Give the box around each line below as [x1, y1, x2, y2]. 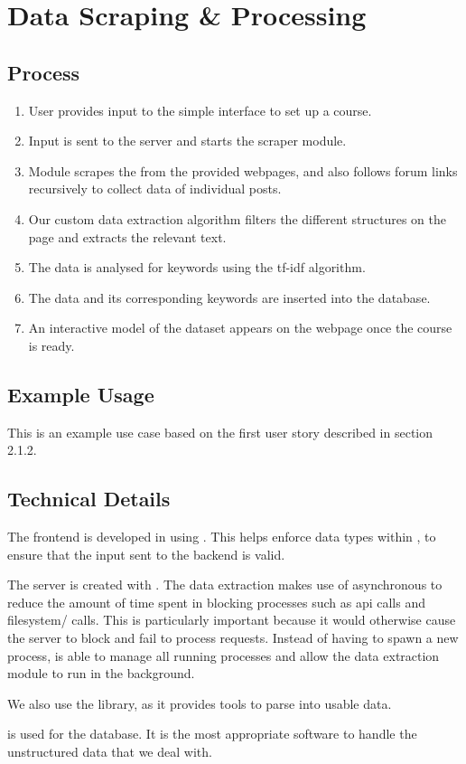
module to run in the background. [7, 664, 195, 683]
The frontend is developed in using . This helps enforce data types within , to [7, 527, 436, 546]
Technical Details [7, 485, 171, 513]
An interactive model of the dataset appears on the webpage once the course [28, 318, 452, 337]
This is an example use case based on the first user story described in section [7, 422, 433, 441]
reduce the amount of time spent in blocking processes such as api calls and [7, 592, 425, 611]
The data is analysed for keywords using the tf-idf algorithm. [28, 258, 366, 277]
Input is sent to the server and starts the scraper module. [28, 131, 347, 150]
